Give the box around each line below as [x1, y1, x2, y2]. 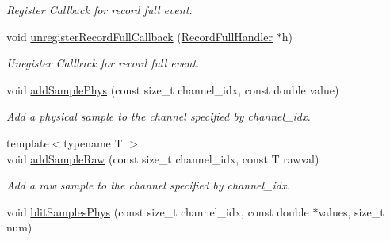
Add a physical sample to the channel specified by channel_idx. [6, 108, 311, 124]
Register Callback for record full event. [6, 2, 193, 17]
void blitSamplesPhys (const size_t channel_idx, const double [6, 203, 309, 220]
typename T [63, 134, 123, 151]
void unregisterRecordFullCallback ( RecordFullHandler [6, 28, 273, 44]
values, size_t [318, 203, 384, 220]
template [6, 134, 49, 151]
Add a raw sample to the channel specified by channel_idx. [6, 177, 290, 193]
